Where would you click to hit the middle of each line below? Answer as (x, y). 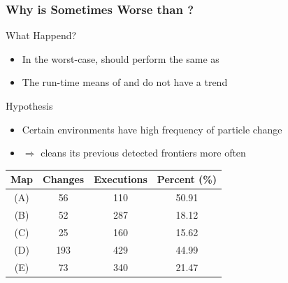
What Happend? (41, 35)
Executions (121, 179)
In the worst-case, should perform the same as (121, 58)
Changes (64, 179)
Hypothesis (29, 106)
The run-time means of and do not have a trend (125, 82)
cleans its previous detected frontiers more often (143, 153)
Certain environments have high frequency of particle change (152, 129)
